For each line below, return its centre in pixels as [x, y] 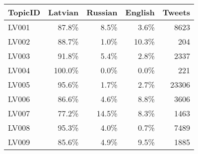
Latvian [64, 12]
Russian [102, 12]
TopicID [24, 12]
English [140, 12]
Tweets [176, 12]
